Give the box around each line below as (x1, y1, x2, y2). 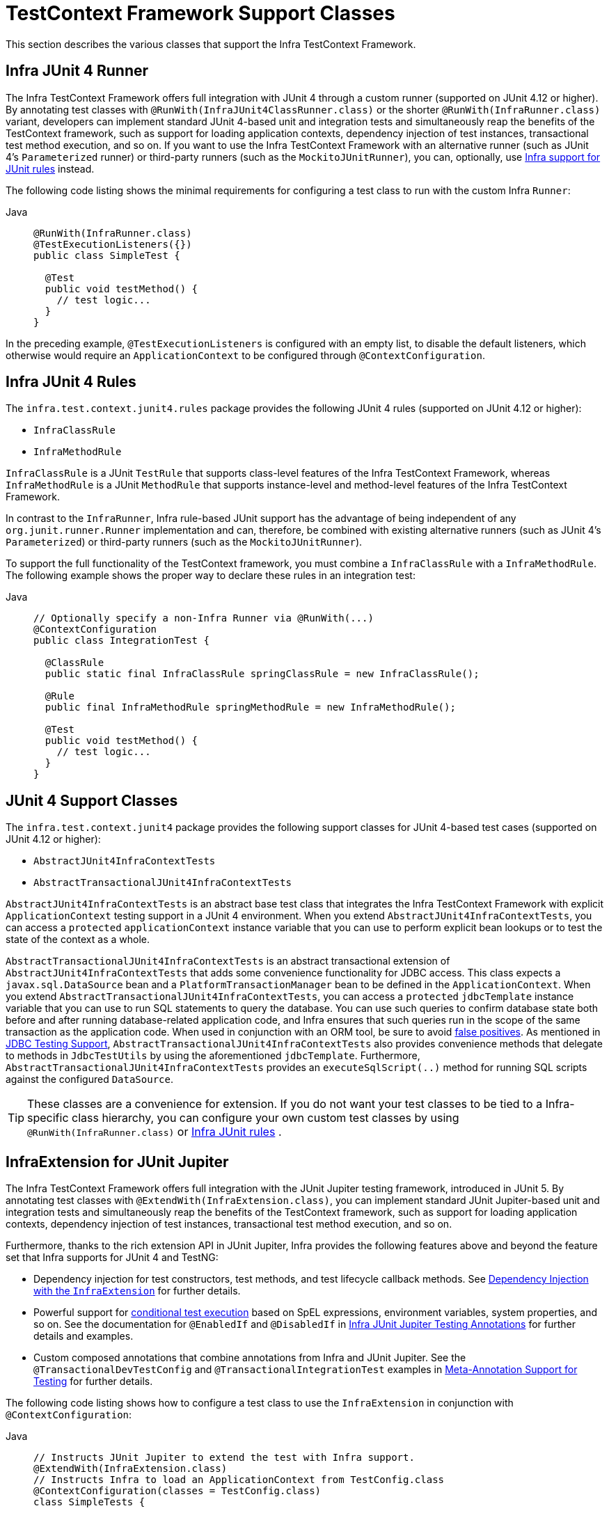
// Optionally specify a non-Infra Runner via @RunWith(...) (33, 612, 374, 624)
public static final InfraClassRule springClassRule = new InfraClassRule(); (45, 668, 480, 680)
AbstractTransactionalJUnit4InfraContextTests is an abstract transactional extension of (6, 955, 450, 967)
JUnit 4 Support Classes (6, 791, 178, 809)
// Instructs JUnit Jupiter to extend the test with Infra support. (33, 1452, 415, 1464)
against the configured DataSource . (6, 1073, 173, 1086)
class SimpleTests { (33, 1496, 145, 1508)
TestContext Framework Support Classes (6, 1, 395, 25)
